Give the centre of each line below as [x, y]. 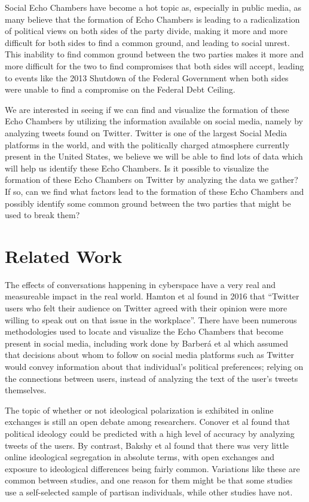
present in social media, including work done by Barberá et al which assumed [146, 343]
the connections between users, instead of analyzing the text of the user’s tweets [152, 378]
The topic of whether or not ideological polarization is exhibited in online [139, 410]
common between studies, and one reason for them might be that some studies [149, 480]
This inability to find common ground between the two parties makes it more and [154, 54]
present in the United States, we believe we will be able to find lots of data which [154, 156]
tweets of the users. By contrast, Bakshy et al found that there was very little [147, 445]
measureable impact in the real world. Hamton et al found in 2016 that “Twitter [152, 296]
